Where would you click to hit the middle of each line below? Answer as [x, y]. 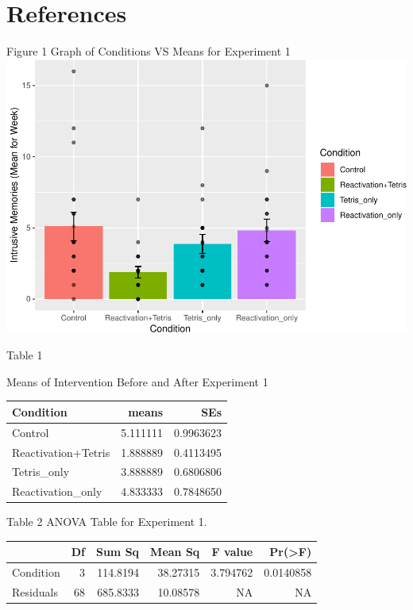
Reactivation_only [57, 491]
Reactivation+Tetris [61, 452]
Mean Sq [175, 552]
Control [31, 432]
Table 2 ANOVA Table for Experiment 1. [107, 522]
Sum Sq [118, 552]
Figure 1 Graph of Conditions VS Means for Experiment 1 [149, 51]
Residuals [35, 592]
